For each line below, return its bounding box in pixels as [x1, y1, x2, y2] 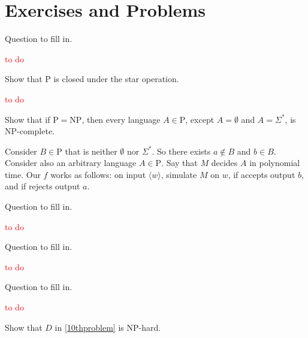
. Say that [161, 156, 198, 169]
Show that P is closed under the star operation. [5, 73, 179, 85]
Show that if [5, 113, 50, 125]
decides [211, 156, 238, 169]
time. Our [5, 168, 41, 180]
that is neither [65, 144, 117, 157]
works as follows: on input [50, 168, 146, 180]
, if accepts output [228, 168, 295, 180]
